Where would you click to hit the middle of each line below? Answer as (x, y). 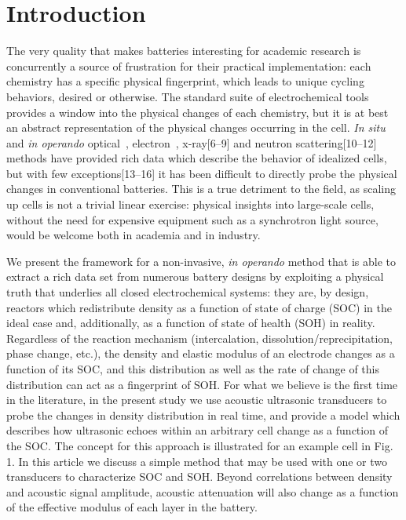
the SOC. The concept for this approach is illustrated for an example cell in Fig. (200, 445)
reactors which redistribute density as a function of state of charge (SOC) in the (199, 307)
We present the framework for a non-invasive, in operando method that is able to (201, 261)
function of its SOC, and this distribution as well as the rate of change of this (193, 369)
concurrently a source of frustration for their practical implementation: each (189, 65)
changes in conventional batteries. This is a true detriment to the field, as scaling (201, 189)
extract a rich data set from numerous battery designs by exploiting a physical (195, 276)
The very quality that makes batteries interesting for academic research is (184, 51)
